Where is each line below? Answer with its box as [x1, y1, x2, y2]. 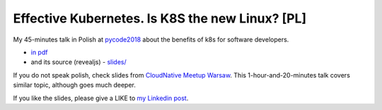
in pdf [30, 48, 48, 56]
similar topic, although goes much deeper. [13, 81, 136, 90]
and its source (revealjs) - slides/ [30, 58, 127, 66]
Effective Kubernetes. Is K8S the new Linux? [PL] [13, 11, 307, 26]
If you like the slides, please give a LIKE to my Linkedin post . [13, 94, 189, 102]
